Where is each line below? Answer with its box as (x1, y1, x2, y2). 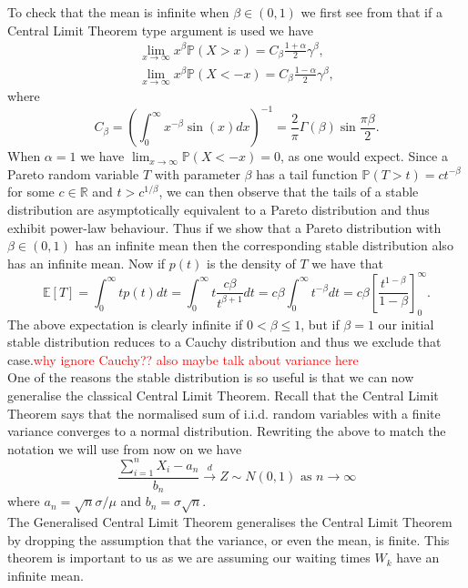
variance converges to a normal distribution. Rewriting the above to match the (7, 421, 446, 441)
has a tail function (256, 164, 358, 183)
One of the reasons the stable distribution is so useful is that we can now (7, 368, 414, 387)
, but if (300, 314, 340, 333)
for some (7, 182, 55, 201)
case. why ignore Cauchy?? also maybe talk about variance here (7, 350, 359, 369)
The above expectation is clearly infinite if (7, 314, 243, 333)
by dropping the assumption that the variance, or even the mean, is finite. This (7, 530, 450, 549)
